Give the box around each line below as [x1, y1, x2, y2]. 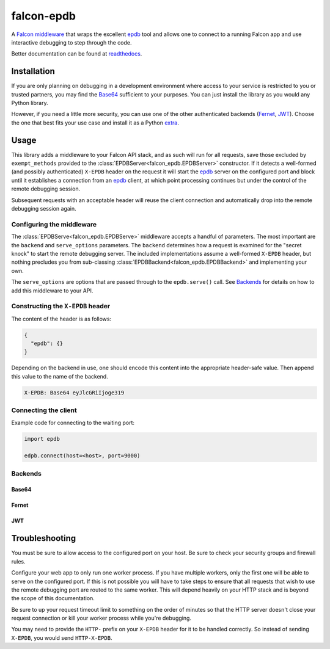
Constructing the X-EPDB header [11, 302, 110, 311]
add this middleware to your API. [11, 287, 94, 294]
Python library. [11, 100, 48, 107]
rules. [11, 557, 26, 565]
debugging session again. [11, 205, 76, 212]
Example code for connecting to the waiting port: [11, 419, 134, 426]
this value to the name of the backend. [11, 372, 108, 380]
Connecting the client [11, 406, 77, 415]
